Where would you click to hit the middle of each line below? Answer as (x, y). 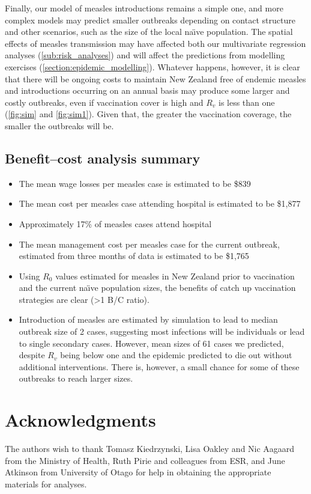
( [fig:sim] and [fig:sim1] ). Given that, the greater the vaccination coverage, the (148, 114)
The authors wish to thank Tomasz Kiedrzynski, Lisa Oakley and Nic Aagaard (150, 449)
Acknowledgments (80, 420)
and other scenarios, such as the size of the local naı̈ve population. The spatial (149, 32)
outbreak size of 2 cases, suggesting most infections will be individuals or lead (162, 331)
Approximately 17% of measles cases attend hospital (115, 223)
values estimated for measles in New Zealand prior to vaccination (175, 276)
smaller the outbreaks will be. (59, 125)
